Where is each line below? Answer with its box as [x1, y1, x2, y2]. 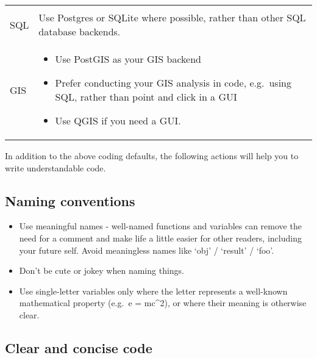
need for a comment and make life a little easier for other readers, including [19, 231, 302, 244]
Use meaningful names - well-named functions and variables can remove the [19, 220, 302, 232]
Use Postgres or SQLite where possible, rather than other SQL [38, 10, 306, 24]
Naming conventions [5, 191, 135, 210]
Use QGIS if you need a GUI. [55, 113, 181, 127]
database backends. [38, 24, 121, 38]
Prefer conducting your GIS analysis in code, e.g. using [55, 76, 291, 90]
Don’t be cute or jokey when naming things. [19, 264, 185, 277]
